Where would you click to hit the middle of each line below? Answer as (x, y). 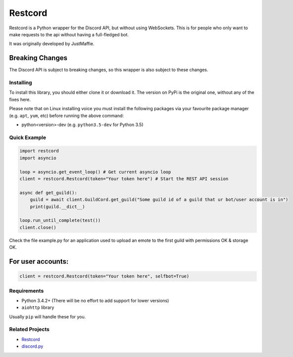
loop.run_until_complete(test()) (60, 220)
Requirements (26, 290)
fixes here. (20, 99)
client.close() (38, 227)
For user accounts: (39, 261)
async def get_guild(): (49, 193)
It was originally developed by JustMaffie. (52, 44)
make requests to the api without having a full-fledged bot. (69, 34)
